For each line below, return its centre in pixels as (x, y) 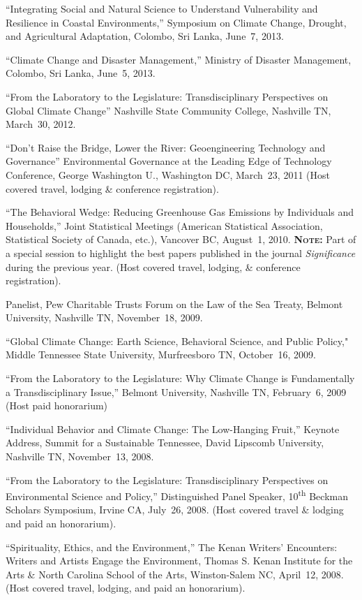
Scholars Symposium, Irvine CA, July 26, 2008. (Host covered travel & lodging (175, 510)
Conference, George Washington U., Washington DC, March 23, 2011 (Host (168, 174)
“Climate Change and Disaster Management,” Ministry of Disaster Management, (179, 59)
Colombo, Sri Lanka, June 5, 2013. (81, 73)
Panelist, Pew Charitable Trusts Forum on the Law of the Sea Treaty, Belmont (174, 303)
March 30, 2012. (41, 124)
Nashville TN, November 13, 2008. (80, 456)
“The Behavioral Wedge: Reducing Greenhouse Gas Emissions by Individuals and (180, 212)
